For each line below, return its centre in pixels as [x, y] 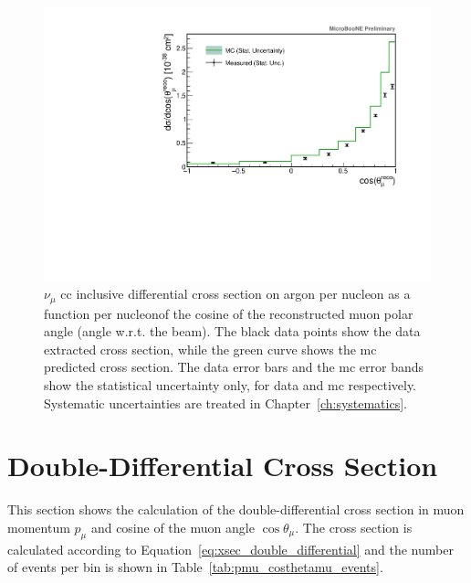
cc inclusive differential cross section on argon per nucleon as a [235, 294]
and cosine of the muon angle [173, 527]
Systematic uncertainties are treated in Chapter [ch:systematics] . [225, 403]
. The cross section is [354, 527]
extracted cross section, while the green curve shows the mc [210, 349]
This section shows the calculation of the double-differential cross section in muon [236, 509]
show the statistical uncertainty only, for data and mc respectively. [230, 385]
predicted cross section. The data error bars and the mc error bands [234, 367]
